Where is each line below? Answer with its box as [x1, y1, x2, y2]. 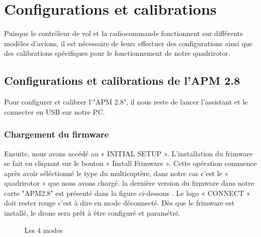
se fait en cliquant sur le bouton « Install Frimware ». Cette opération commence [4, 158, 257, 168]
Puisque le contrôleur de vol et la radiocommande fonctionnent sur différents [4, 28, 243, 39]
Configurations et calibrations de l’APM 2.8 [4, 73, 240, 88]
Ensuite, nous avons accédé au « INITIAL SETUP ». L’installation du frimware [4, 148, 253, 158]
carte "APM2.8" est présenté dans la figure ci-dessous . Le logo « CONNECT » [4, 187, 251, 198]
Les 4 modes [24, 224, 63, 235]
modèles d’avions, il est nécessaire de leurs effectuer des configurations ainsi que [4, 38, 253, 48]
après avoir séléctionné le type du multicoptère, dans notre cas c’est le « [4, 167, 229, 178]
